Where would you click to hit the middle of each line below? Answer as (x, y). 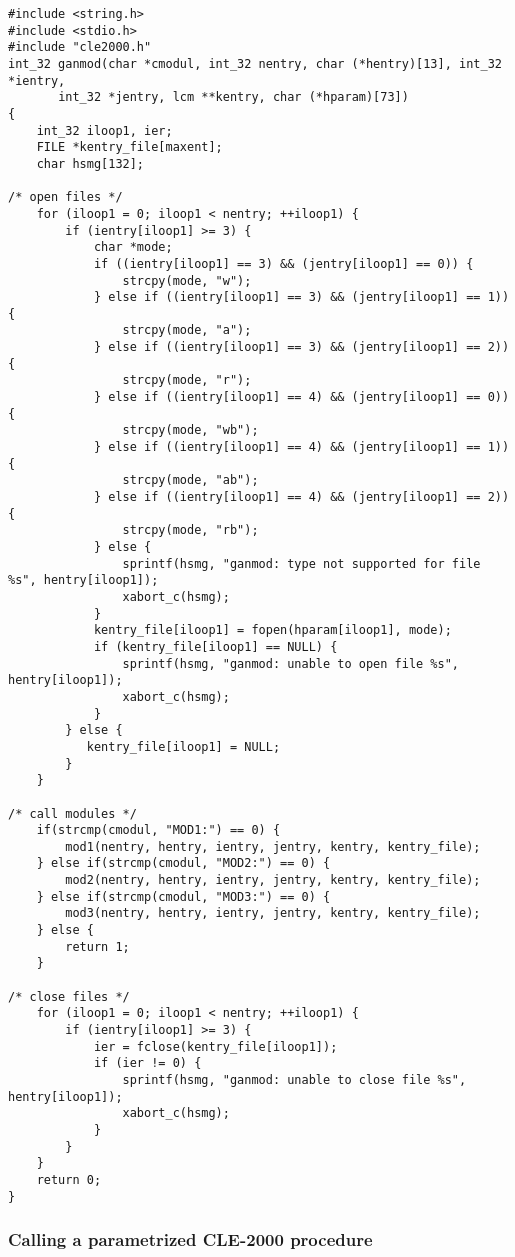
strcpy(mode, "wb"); (190, 430)
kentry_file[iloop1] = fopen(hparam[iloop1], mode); (272, 630)
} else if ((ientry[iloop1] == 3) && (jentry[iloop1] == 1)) (301, 297)
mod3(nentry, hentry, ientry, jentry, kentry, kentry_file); (273, 913)
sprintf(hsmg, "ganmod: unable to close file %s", (294, 1080)
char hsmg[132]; (90, 163)
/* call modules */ (72, 813)
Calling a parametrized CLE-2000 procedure (190, 1239)
